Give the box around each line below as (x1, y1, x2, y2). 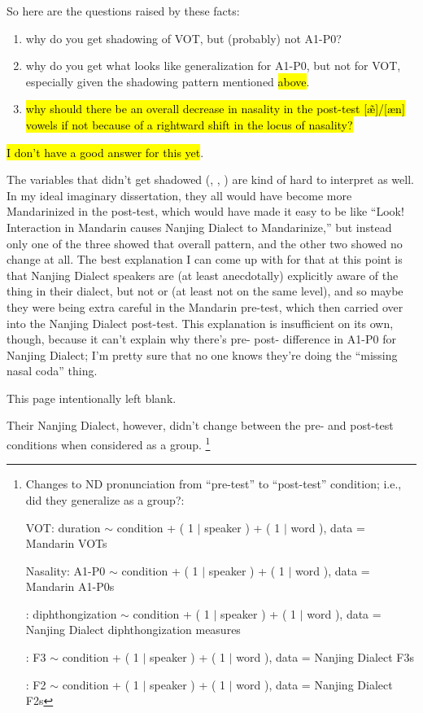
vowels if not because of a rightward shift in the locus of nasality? (25, 116, 353, 133)
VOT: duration (25, 518, 101, 536)
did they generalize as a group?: (25, 491, 185, 508)
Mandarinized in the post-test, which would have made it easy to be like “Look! (7, 203, 404, 220)
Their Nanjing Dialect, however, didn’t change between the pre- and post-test (7, 417, 394, 434)
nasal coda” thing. (7, 362, 98, 379)
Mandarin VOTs (25, 535, 107, 552)
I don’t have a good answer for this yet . (7, 143, 204, 160)
